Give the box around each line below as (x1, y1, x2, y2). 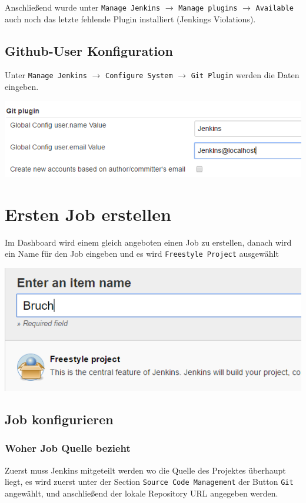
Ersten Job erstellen (5, 202, 171, 226)
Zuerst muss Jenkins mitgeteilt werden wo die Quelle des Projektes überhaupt (5, 464, 286, 476)
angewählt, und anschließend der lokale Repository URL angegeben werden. (5, 487, 278, 499)
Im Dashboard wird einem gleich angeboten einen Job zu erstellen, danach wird (5, 236, 292, 248)
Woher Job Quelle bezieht (5, 441, 131, 455)
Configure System (105, 72, 173, 81)
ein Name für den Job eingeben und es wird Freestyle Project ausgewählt (5, 247, 279, 260)
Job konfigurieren (5, 410, 114, 428)
